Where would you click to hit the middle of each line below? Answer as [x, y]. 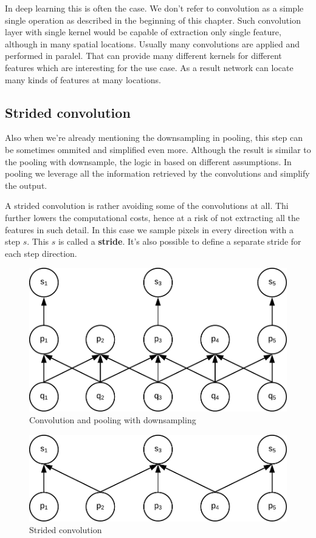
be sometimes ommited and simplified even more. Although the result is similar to [158, 149]
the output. [26, 185]
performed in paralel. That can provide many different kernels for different [143, 56]
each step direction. [41, 253]
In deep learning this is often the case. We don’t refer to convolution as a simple [154, 8]
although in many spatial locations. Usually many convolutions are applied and [152, 43]
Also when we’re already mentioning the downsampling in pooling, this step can [154, 138]
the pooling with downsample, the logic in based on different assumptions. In [148, 161]
